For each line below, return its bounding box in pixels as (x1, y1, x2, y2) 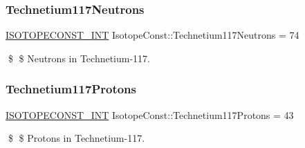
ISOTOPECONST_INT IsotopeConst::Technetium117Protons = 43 (6, 107, 294, 122)
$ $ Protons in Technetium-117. (8, 131, 145, 145)
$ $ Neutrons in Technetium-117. (8, 50, 151, 65)
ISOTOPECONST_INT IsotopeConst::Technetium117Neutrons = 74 (6, 28, 299, 42)
